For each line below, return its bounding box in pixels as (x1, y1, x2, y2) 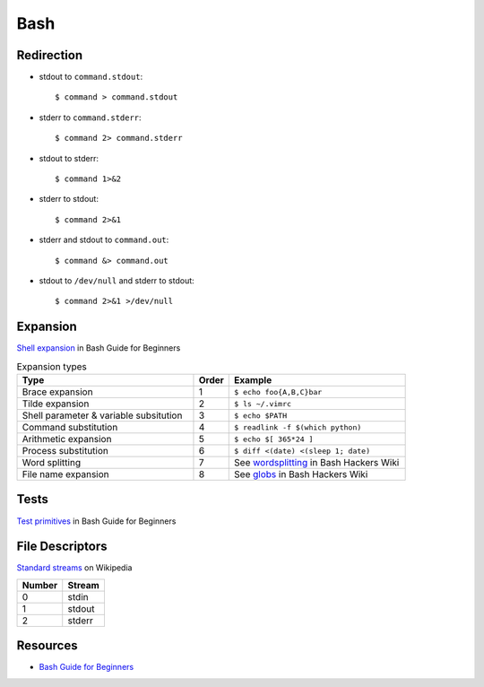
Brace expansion (22, 386, 93, 398)
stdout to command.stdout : (39, 72, 143, 83)
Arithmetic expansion (22, 433, 112, 446)
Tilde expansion (22, 397, 90, 410)
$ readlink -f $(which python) (234, 422, 362, 432)
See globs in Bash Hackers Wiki (234, 468, 368, 481)
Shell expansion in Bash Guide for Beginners (16, 343, 181, 353)
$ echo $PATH (234, 411, 288, 421)
